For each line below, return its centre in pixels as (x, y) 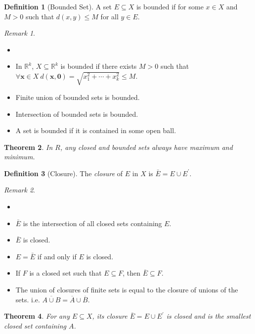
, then (132, 273)
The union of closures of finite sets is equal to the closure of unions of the (127, 290)
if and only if (57, 256)
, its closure (110, 316)
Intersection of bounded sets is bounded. (77, 114)
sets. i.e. (28, 299)
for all (109, 16)
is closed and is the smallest (209, 316)
